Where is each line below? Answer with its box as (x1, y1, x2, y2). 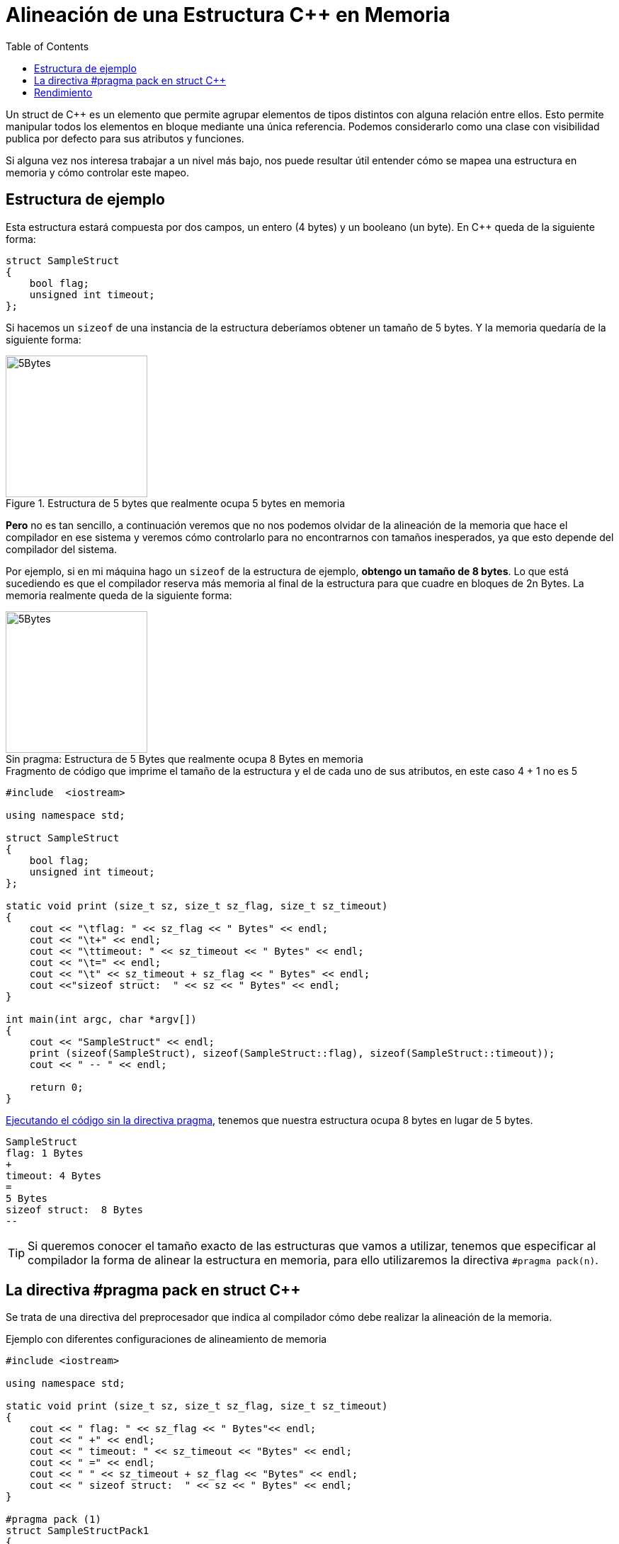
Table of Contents (6, 40, 89, 52)
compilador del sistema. (6, 543, 118, 555)
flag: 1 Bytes (6, 1147, 84, 1159)
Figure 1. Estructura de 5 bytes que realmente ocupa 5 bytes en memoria (6, 496, 346, 509)
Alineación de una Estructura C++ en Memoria (6, 3, 450, 27)
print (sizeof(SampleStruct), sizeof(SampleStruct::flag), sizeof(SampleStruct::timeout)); (29, 1047, 555, 1059)
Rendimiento (34, 86, 93, 98)
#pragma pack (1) (6, 1514, 101, 1526)
